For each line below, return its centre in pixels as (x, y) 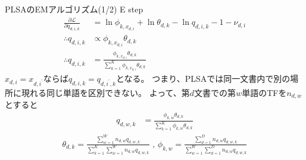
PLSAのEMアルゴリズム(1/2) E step (74, 9)
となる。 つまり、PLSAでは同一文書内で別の (203, 79)
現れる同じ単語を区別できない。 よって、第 (105, 92)
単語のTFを (264, 92)
